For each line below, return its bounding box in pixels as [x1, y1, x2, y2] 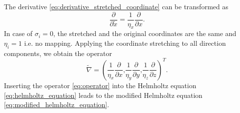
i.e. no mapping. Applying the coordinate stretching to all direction [24, 38, 226, 48]
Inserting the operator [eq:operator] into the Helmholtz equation [4, 80, 196, 90]
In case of [4, 28, 33, 38]
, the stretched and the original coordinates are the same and [53, 28, 237, 38]
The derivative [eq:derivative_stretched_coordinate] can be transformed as [4, 1, 228, 11]
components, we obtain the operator [4, 48, 112, 58]
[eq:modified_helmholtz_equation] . [4, 99, 109, 110]
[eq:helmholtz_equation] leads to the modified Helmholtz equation [4, 90, 203, 100]
